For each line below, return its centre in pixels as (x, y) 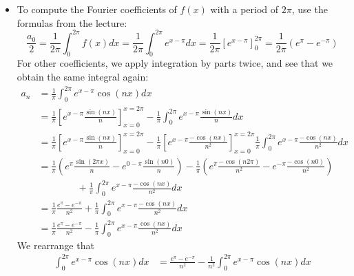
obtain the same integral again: (83, 77)
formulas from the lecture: (72, 22)
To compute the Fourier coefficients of (97, 9)
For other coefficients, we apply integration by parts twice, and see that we (175, 63)
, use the (310, 9)
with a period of (244, 9)
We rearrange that (55, 245)
